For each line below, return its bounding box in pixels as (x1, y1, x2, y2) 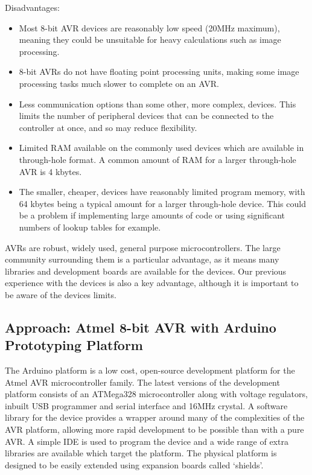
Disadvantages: (5, 1, 60, 13)
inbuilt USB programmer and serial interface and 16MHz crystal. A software (5, 399, 288, 412)
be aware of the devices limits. (5, 288, 116, 301)
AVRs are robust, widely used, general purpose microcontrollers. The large (5, 241, 281, 253)
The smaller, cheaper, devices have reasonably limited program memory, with (19, 185, 305, 198)
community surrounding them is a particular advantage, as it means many (5, 253, 279, 266)
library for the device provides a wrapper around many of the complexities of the (5, 411, 305, 424)
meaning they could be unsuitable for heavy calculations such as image (19, 33, 281, 46)
